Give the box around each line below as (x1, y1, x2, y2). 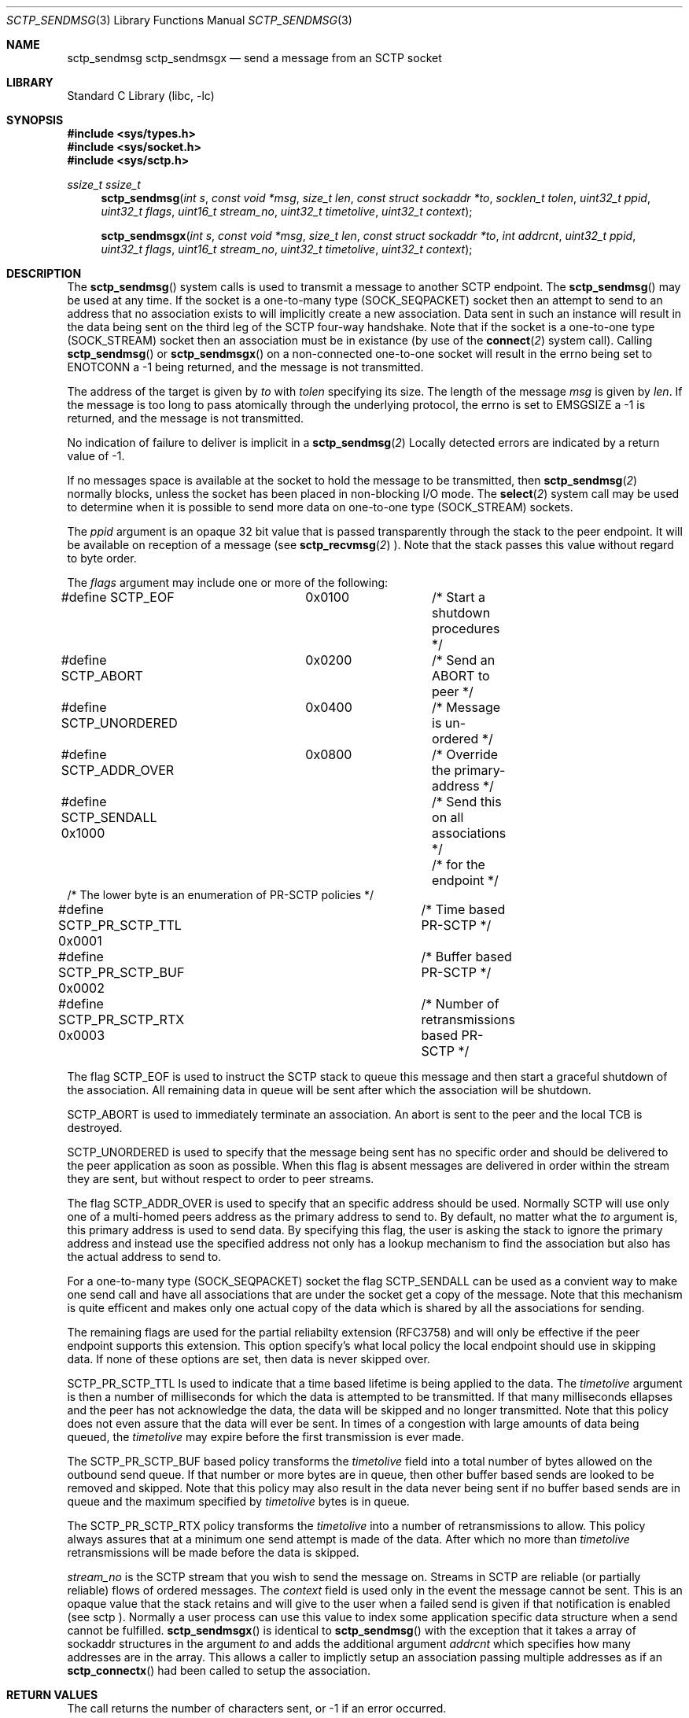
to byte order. (67, 551, 137, 565)
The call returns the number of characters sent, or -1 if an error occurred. (67, 1701, 447, 1715)
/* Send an (432, 652, 496, 668)
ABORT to (432, 668, 490, 684)
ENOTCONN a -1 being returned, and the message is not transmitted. (67, 360, 424, 374)
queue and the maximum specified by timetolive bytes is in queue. (67, 1495, 410, 1508)
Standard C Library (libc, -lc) (67, 89, 215, 102)
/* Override (432, 747, 499, 762)
